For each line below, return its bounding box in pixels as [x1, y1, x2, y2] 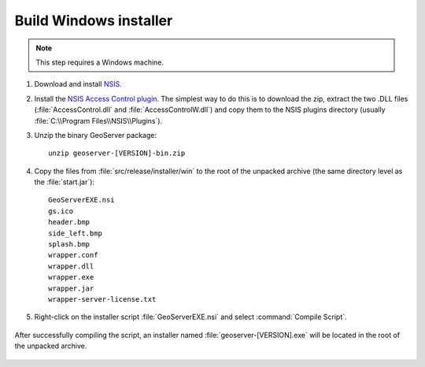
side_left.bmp [48, 228, 102, 238]
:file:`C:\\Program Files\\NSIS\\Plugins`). [34, 116, 163, 125]
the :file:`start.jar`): [34, 177, 94, 187]
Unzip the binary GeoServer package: [34, 130, 157, 139]
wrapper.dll [48, 261, 94, 271]
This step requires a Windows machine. [35, 57, 164, 67]
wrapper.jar [48, 284, 94, 293]
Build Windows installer [14, 12, 173, 29]
